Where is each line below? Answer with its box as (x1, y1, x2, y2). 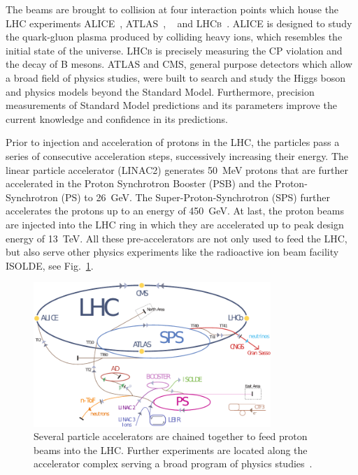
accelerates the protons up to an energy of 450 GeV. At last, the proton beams (6, 203, 344, 218)
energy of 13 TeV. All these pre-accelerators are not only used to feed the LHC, (6, 231, 348, 245)
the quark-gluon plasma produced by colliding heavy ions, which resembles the (6, 29, 343, 44)
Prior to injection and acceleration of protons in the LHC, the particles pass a (6, 135, 340, 149)
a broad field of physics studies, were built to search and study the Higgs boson (6, 70, 346, 85)
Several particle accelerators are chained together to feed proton (34, 429, 308, 444)
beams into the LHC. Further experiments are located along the (34, 442, 308, 457)
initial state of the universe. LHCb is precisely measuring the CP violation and (6, 43, 343, 57)
